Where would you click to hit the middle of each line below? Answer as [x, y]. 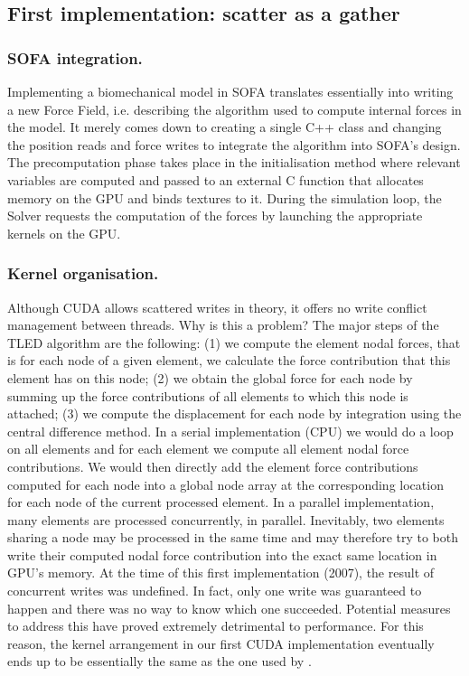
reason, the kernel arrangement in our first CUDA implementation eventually [221, 643]
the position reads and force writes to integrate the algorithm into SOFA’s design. [234, 144]
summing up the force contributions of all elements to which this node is [208, 395]
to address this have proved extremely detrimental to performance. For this [216, 626]
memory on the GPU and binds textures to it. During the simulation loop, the [225, 197]
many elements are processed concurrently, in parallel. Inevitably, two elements [226, 519]
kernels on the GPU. [64, 233]
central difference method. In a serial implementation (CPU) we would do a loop [230, 431]
